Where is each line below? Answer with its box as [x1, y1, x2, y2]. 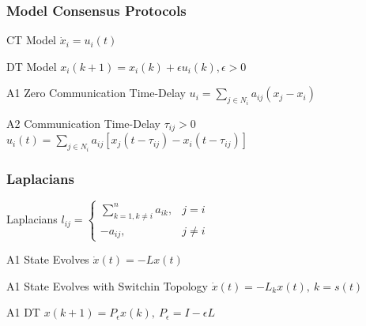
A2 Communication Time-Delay [6, 114, 161, 131]
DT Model [6, 58, 57, 74]
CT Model [6, 32, 56, 48]
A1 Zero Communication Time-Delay [6, 84, 186, 101]
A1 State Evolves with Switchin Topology [6, 277, 209, 294]
